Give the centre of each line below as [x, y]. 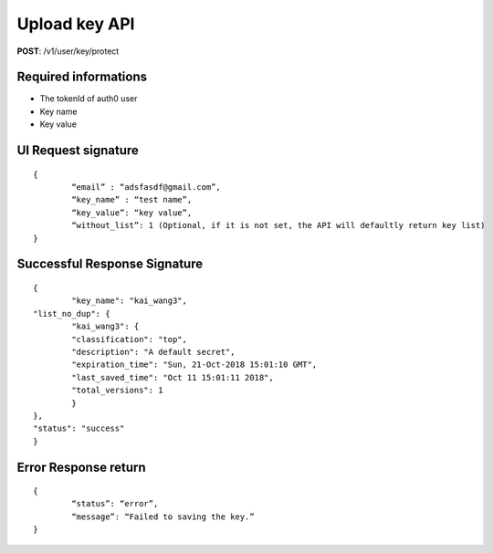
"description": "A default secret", [154, 352]
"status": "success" [79, 428]
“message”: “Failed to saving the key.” [163, 516]
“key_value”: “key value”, [132, 213]
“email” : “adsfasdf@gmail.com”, [146, 188]
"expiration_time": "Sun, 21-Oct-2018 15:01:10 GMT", [194, 365]
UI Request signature [78, 151]
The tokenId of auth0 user [89, 99]
